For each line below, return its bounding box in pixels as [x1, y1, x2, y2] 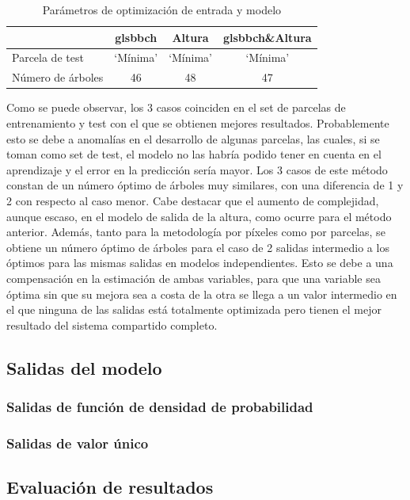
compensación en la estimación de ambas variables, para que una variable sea [6, 269, 381, 286]
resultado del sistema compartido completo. [6, 316, 218, 333]
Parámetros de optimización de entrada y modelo [42, 2, 282, 17]
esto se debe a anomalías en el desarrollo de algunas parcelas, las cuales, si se [6, 130, 380, 147]
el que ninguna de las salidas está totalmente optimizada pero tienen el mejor [6, 301, 382, 318]
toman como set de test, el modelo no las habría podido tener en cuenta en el [6, 146, 382, 162]
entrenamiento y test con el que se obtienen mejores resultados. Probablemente [6, 114, 389, 131]
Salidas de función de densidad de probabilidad [6, 396, 313, 416]
